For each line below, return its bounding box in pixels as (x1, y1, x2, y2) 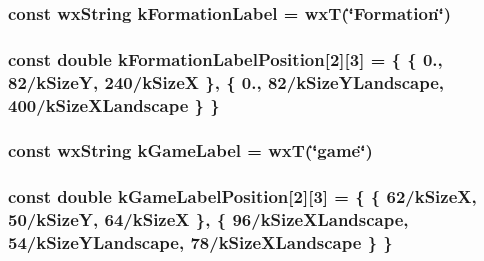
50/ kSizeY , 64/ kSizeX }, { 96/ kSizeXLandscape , (8, 207, 409, 232)
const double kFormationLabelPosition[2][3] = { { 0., (8, 46, 443, 71)
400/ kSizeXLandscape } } (8, 92, 220, 117)
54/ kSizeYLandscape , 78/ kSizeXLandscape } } (8, 230, 393, 255)
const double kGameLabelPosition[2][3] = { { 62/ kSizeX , (8, 184, 477, 209)
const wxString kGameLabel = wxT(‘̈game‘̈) (8, 138, 373, 163)
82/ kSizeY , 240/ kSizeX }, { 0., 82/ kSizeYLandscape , (8, 69, 445, 94)
